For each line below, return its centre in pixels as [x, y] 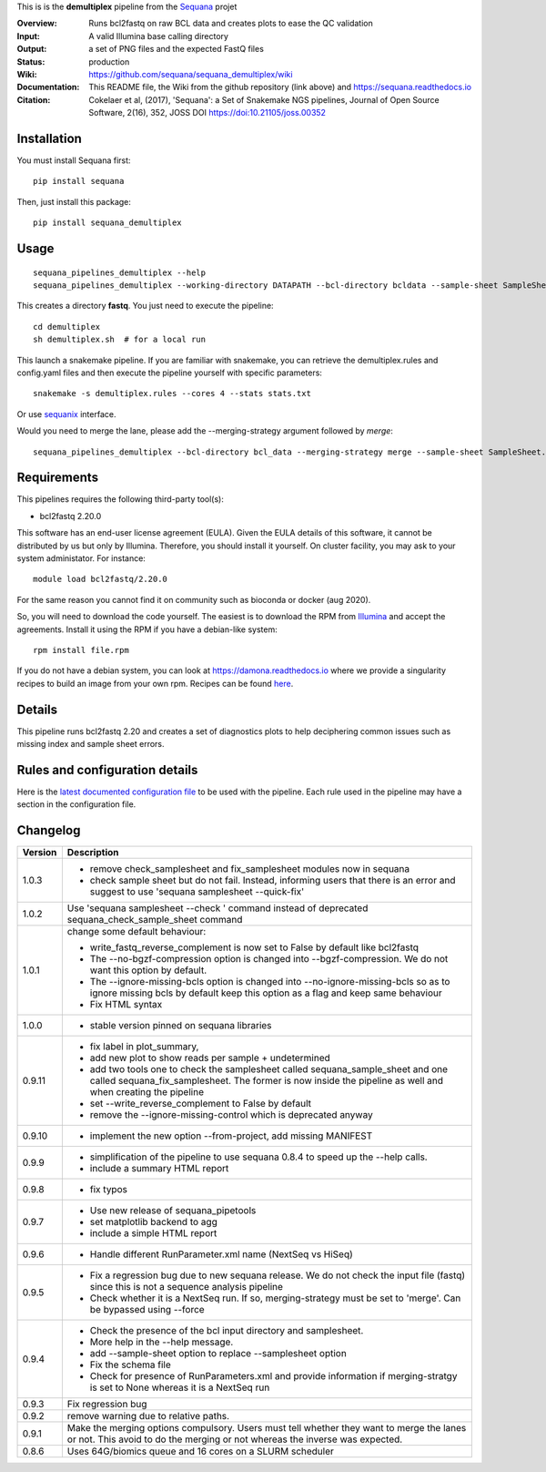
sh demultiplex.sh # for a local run [120, 340]
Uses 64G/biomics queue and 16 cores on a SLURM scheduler [200, 1451]
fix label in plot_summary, [144, 1047]
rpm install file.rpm [81, 650]
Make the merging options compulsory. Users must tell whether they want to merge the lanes [267, 1428]
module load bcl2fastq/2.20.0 [101, 579]
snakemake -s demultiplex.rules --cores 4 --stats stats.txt [172, 394]
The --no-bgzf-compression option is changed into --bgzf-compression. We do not [269, 959]
